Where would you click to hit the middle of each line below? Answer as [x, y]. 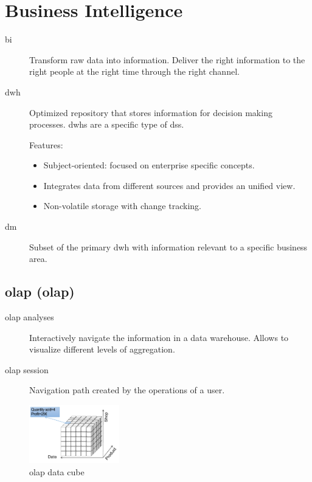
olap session [27, 369]
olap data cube [57, 471]
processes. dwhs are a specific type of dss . [107, 124]
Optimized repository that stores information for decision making [151, 112]
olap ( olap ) [40, 291]
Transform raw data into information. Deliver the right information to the [167, 59]
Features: [46, 144]
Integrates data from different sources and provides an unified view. [169, 185]
